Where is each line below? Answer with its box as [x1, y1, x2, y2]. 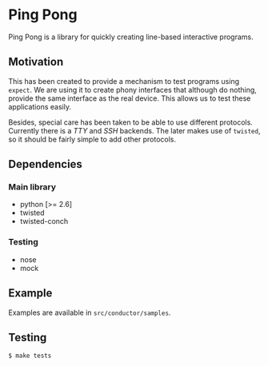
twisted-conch [19, 217, 69, 226]
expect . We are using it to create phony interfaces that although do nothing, [8, 85, 258, 94]
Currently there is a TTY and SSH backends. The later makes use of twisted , [8, 125, 261, 135]
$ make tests [8, 352, 52, 360]
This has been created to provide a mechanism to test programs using [8, 76, 240, 86]
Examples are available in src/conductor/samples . [8, 308, 171, 317]
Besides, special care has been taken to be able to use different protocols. [8, 117, 254, 127]
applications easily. [8, 101, 72, 111]
